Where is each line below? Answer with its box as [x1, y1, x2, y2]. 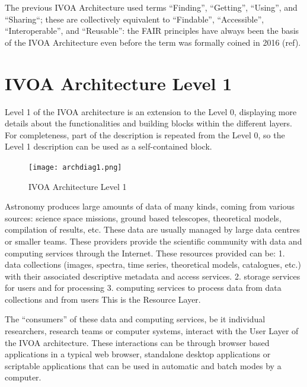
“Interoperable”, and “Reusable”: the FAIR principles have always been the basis [5, 24, 299, 37]
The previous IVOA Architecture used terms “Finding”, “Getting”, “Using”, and [5, 1, 298, 13]
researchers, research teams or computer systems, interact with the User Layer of [5, 325, 299, 337]
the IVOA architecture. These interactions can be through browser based [5, 336, 270, 348]
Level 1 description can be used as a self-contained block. [5, 140, 212, 153]
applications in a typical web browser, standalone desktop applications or [5, 348, 271, 360]
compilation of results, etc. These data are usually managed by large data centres [5, 223, 300, 236]
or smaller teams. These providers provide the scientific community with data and [5, 234, 302, 247]
